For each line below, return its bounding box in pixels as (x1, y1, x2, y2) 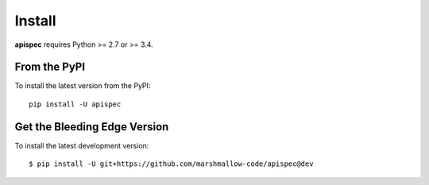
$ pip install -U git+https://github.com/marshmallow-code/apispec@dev (29, 160, 314, 168)
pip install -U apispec (29, 99, 122, 109)
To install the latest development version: (14, 141, 149, 150)
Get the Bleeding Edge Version (14, 120, 169, 133)
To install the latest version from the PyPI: (14, 81, 151, 91)
